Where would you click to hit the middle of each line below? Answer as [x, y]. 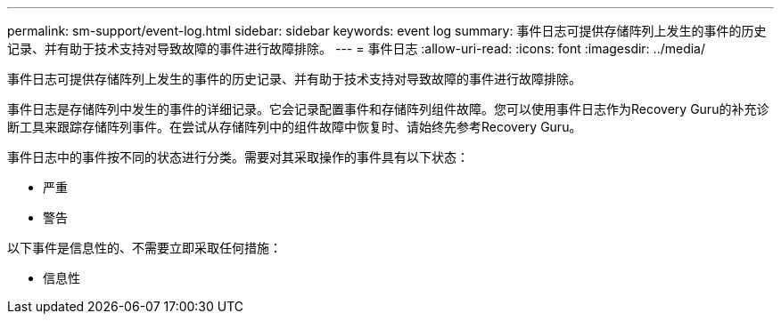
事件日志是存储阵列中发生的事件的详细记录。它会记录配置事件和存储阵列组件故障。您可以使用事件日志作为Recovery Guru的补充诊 [388, 109]
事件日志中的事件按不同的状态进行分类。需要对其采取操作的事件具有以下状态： [238, 157]
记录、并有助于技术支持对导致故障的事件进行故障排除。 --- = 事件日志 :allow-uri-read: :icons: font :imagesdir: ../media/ [357, 48]
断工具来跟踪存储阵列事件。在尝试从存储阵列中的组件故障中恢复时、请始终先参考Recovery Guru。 [295, 127]
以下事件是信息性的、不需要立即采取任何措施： [144, 248]
